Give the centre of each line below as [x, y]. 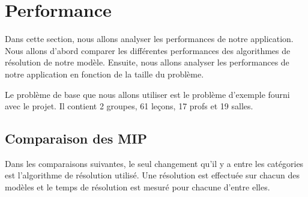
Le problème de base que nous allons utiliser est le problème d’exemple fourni [147, 94]
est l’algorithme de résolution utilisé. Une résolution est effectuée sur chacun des [152, 175]
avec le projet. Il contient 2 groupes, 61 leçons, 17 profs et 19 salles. [129, 106]
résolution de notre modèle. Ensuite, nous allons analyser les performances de [147, 62]
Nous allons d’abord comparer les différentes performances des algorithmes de [148, 50]
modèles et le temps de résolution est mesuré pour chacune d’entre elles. [137, 187]
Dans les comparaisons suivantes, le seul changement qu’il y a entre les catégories [154, 163]
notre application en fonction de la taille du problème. [104, 74]
